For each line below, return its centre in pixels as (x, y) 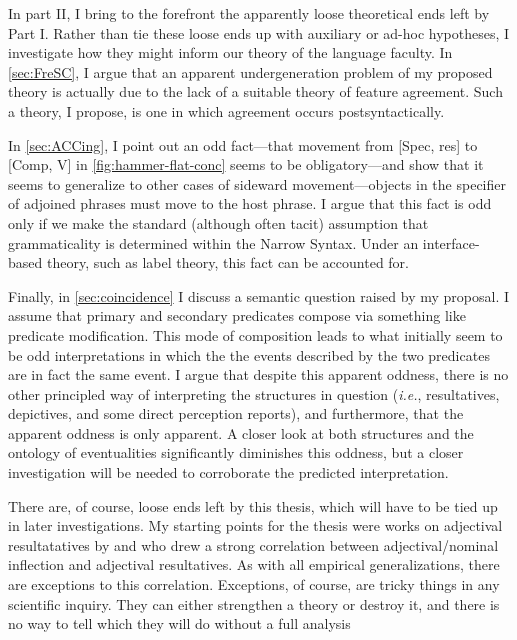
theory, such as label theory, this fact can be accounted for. (227, 262)
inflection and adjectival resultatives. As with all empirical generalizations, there (254, 564)
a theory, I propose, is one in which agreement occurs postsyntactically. (226, 110)
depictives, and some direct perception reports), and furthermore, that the (236, 413)
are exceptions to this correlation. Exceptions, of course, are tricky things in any (254, 584)
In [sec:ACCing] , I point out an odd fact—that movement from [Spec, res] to (243, 144)
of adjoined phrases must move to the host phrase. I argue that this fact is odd (250, 203)
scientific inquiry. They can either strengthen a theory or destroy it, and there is (254, 603)
